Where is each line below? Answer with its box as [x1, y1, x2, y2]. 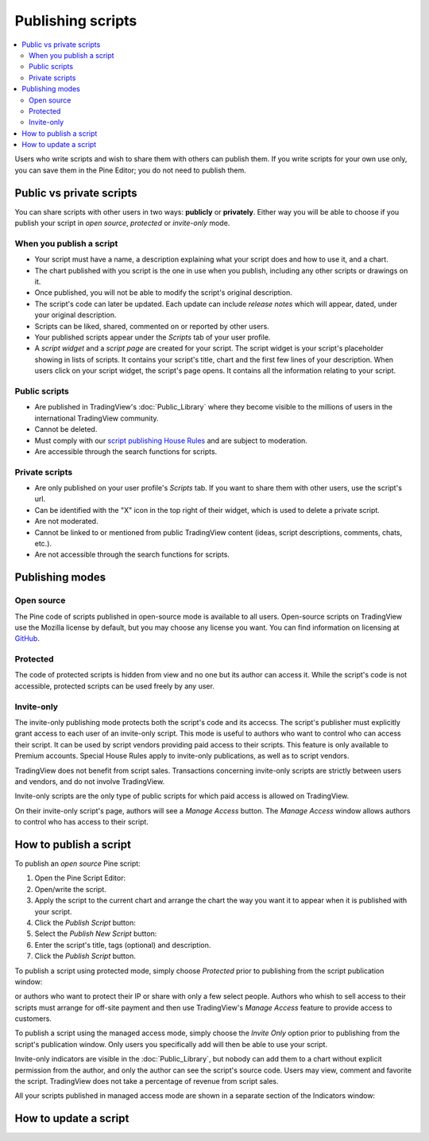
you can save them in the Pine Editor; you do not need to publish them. [14, 165, 246, 175]
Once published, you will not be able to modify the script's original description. [34, 288, 293, 297]
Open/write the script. [34, 884, 106, 894]
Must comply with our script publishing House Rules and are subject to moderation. [34, 436, 307, 445]
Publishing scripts [14, 12, 137, 29]
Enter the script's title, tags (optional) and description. [34, 940, 211, 949]
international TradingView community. [34, 413, 159, 423]
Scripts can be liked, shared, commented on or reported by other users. [34, 321, 269, 331]
